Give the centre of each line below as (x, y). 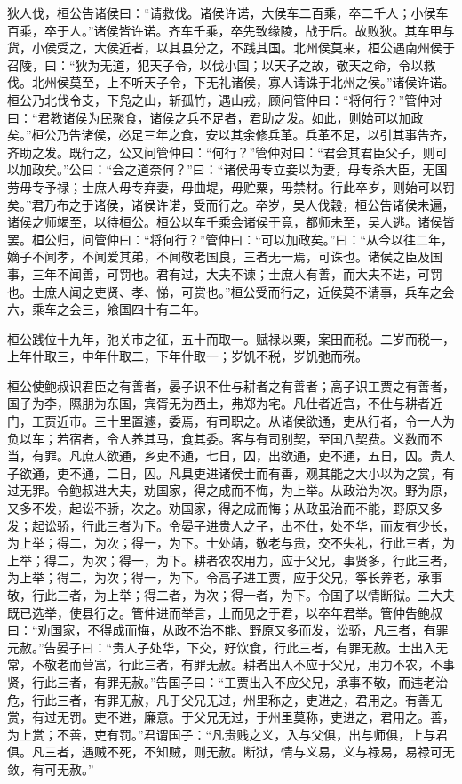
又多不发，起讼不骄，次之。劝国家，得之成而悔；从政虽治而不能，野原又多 (225, 508)
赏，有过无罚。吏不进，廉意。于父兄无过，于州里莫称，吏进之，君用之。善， (231, 717)
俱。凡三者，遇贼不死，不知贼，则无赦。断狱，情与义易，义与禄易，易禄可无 (231, 752)
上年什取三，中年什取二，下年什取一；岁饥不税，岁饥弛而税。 (187, 356)
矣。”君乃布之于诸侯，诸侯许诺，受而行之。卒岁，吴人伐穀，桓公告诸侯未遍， (231, 204)
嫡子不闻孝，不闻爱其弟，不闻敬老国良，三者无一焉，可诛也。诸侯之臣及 (219, 256)
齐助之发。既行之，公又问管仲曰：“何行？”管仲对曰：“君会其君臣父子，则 (221, 152)
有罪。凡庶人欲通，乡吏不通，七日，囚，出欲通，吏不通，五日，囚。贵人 (243, 456)
